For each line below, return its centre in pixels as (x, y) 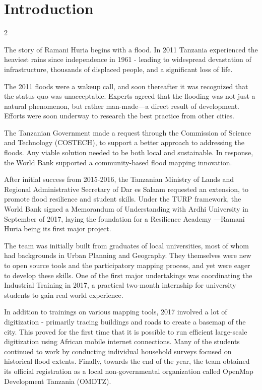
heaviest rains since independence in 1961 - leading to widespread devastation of (128, 59)
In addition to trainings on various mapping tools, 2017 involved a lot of (116, 312)
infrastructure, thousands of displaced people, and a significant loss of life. (118, 69)
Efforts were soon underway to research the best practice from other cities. (119, 116)
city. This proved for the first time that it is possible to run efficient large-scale (126, 331)
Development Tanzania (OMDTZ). (58, 381)
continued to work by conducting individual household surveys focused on (118, 351)
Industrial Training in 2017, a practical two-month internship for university (120, 285)
